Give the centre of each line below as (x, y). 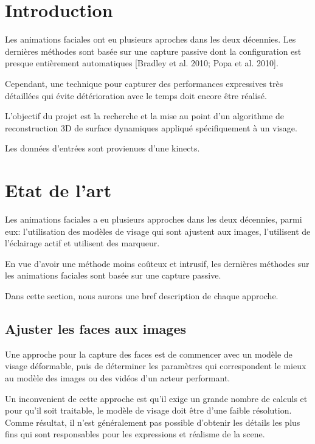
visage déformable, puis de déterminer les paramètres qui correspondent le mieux (156, 366)
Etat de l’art (58, 190)
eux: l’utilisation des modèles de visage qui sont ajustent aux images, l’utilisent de (158, 231)
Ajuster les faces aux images (96, 328)
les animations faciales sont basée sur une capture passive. (113, 275)
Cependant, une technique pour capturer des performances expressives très (144, 83)
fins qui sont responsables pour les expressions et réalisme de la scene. (135, 434)
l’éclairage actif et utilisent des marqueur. (82, 243)
